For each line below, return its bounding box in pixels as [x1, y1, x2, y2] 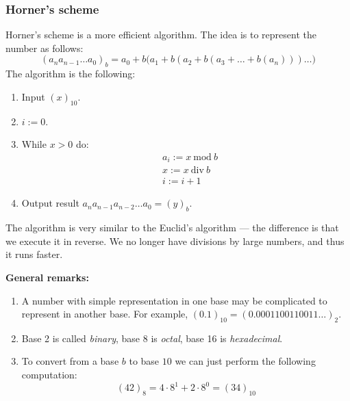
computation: [21, 367, 77, 382]
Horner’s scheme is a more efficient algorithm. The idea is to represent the [5, 27, 316, 42]
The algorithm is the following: [5, 66, 136, 81]
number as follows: [5, 40, 84, 55]
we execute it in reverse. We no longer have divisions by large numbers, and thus [5, 233, 345, 248]
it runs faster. [5, 247, 63, 261]
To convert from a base [21, 354, 119, 368]
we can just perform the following [175, 354, 316, 368]
